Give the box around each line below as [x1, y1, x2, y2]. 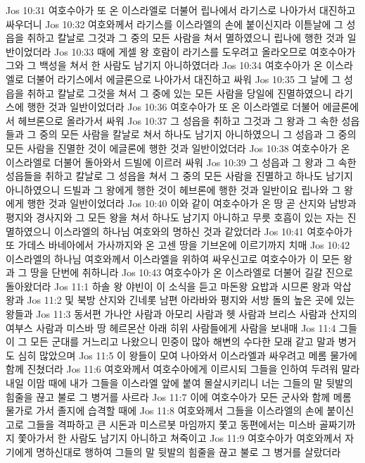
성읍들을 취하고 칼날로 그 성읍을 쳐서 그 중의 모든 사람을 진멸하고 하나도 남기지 [6, 168, 353, 183]
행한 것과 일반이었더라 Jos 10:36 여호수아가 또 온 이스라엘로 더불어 [27, 99, 319, 114]
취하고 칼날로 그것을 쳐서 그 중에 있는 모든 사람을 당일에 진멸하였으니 [27, 85, 332, 100]
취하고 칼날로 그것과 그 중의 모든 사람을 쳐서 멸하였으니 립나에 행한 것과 [27, 30, 344, 45]
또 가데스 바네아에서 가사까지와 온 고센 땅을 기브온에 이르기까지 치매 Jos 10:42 [6, 237, 350, 252]
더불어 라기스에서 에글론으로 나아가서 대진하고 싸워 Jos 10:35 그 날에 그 [27, 71, 341, 86]
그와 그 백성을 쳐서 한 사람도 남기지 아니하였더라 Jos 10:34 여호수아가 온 [6, 58, 323, 73]
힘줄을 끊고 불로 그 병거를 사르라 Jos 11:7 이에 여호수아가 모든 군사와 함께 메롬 [6, 389, 352, 404]
